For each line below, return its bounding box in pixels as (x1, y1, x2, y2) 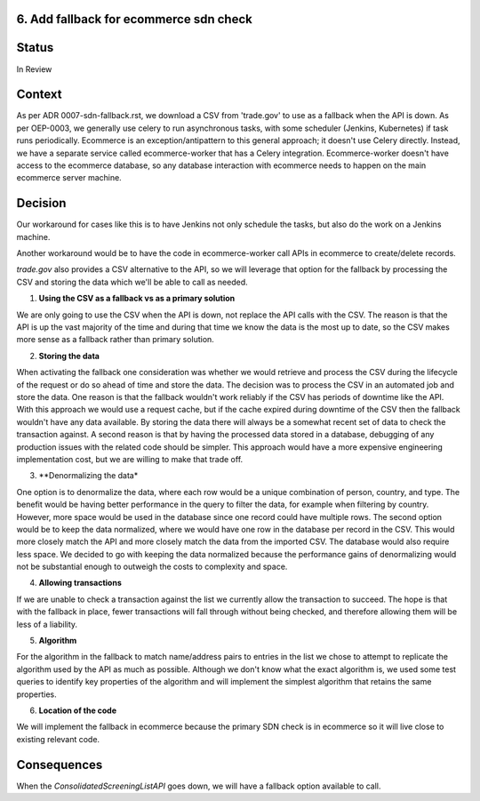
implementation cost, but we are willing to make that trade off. (16, 453, 244, 464)
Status (16, 40, 54, 55)
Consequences (16, 757, 103, 773)
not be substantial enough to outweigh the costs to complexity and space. (16, 561, 288, 573)
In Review (16, 63, 52, 75)
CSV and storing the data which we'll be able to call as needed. (16, 276, 248, 287)
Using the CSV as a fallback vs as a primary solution (38, 293, 236, 304)
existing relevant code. (16, 733, 100, 744)
